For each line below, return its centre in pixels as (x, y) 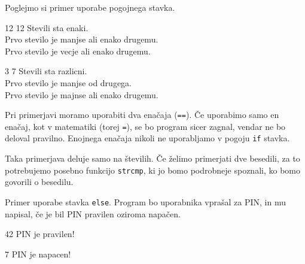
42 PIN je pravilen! (40, 234)
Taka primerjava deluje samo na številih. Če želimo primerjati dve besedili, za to (152, 158)
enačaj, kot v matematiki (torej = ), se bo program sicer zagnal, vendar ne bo (145, 126)
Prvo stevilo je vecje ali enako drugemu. (78, 51)
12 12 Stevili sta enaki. (47, 27)
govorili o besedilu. (39, 182)
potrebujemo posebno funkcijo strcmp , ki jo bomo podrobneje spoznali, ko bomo (152, 170)
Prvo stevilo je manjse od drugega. (68, 82)
